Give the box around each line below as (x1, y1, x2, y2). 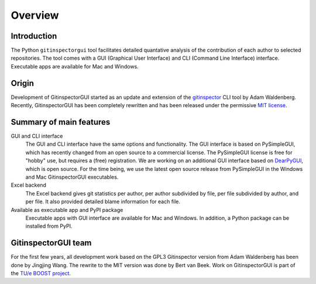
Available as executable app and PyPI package (11, 206, 123, 213)
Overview (11, 9, 59, 22)
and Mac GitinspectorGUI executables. (25, 173, 119, 180)
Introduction (11, 31, 57, 41)
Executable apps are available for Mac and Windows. (11, 63, 139, 70)
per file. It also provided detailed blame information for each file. (25, 198, 181, 205)
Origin (11, 78, 35, 88)
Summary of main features (11, 117, 111, 127)
